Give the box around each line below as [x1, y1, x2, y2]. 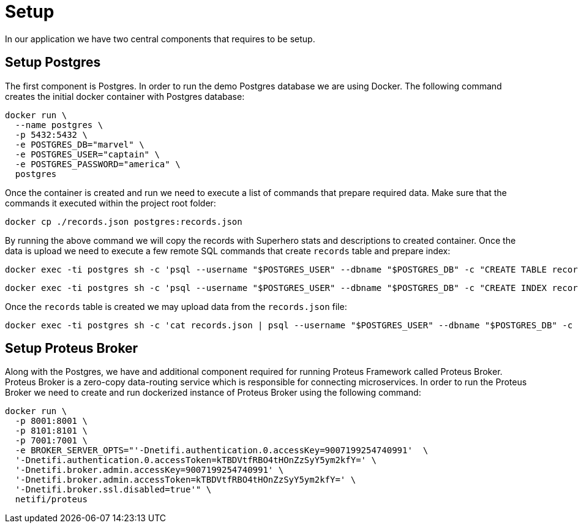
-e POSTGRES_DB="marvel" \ [15, 139, 144, 149]
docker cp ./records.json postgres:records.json [5, 216, 242, 227]
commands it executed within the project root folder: [5, 197, 216, 208]
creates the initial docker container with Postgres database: [5, 91, 245, 102]
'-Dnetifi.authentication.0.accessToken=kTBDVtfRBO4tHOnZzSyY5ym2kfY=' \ [15, 455, 377, 466]
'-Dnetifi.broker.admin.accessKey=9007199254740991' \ [15, 465, 284, 475]
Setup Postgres [5, 55, 101, 70]
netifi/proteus [15, 494, 88, 505]
